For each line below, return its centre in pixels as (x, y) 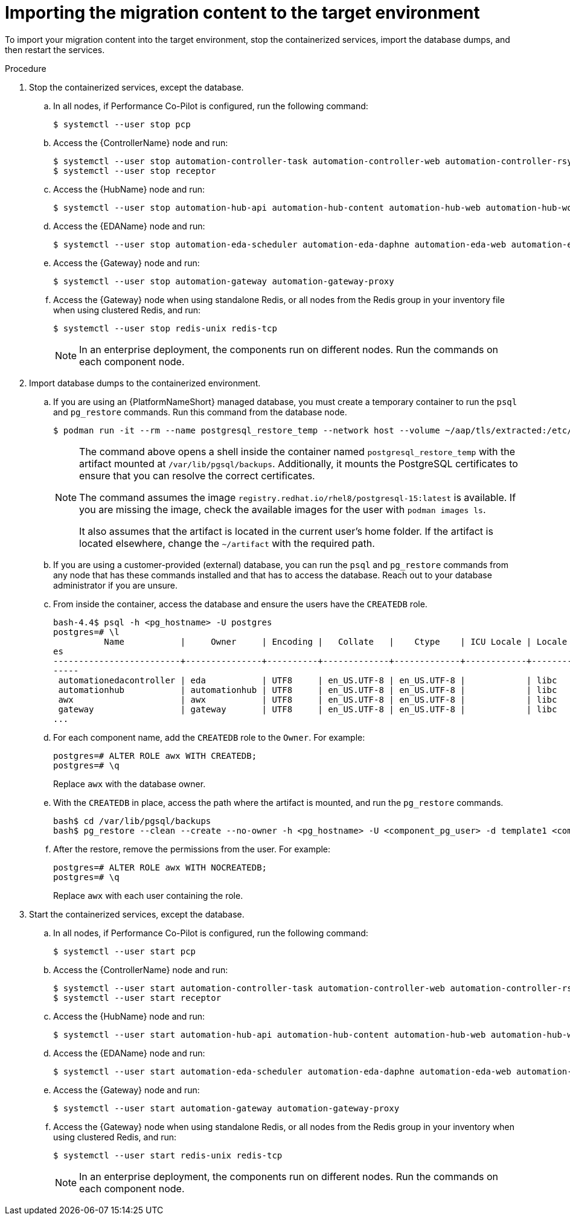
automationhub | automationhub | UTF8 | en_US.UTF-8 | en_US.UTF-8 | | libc (308, 690)
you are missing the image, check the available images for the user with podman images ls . (283, 509)
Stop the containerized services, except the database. (136, 87)
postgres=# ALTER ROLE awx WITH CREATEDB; (155, 755)
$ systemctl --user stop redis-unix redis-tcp (165, 328)
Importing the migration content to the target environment (242, 13)
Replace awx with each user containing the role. (148, 895)
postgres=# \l (86, 632)
